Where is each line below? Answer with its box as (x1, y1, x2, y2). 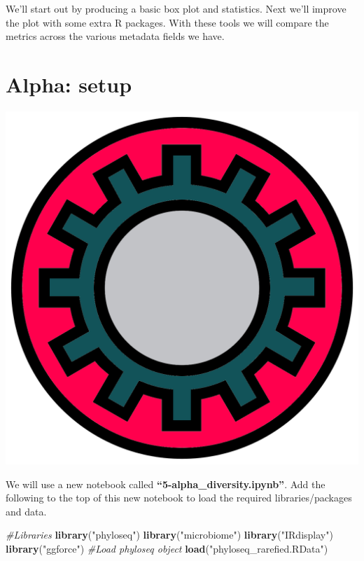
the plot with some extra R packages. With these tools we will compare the (6, 15, 329, 29)
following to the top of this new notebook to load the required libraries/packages (6, 490, 352, 505)
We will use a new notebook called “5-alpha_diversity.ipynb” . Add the (6, 476, 325, 491)
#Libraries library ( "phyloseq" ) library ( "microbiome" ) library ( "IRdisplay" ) (6, 527, 333, 542)
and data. (6, 504, 47, 518)
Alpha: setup (6, 69, 132, 98)
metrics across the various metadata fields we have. (6, 29, 225, 43)
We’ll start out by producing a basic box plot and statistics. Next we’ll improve (6, 1, 346, 15)
